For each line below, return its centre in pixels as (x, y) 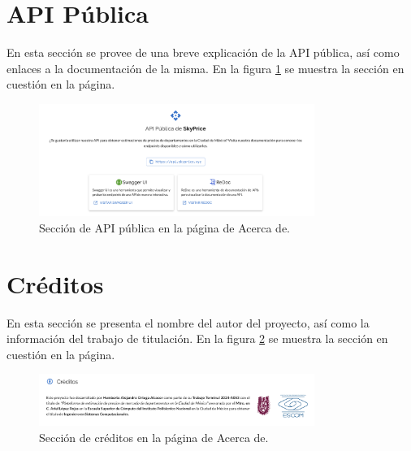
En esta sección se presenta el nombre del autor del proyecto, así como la (188, 322)
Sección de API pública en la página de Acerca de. (164, 227)
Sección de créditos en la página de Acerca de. (154, 437)
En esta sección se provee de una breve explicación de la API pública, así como (203, 52)
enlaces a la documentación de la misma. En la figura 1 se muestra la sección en (205, 68)
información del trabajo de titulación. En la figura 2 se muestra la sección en (197, 338)
